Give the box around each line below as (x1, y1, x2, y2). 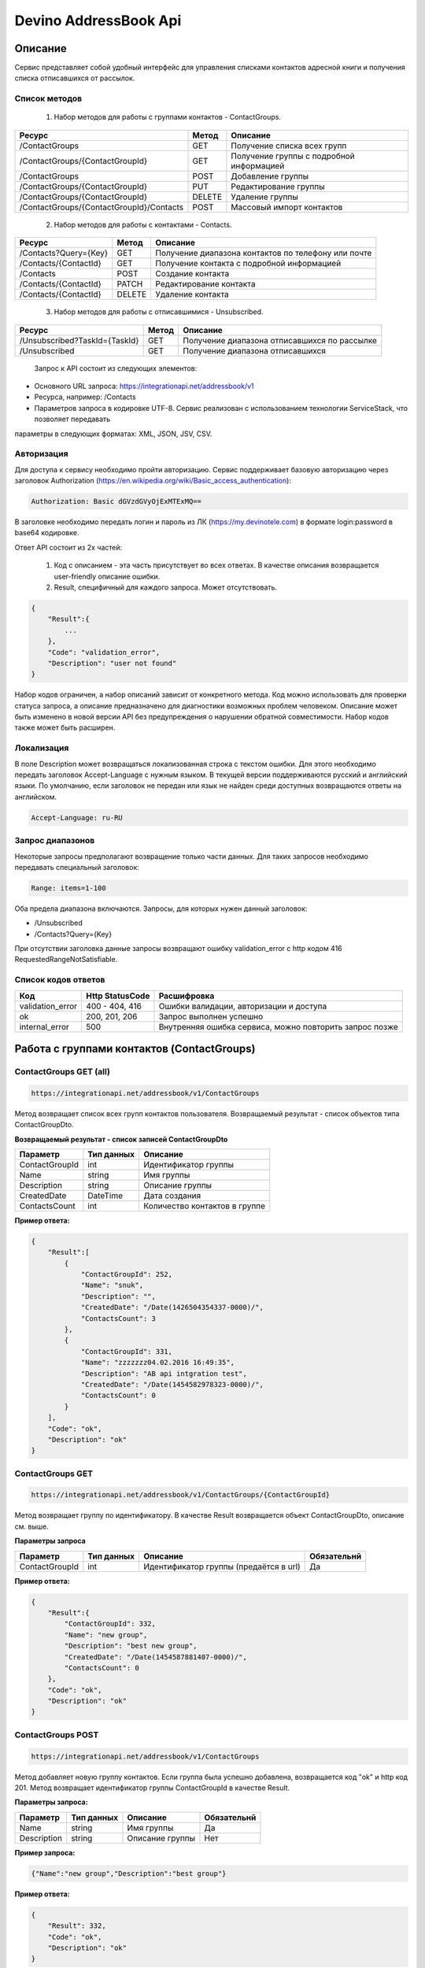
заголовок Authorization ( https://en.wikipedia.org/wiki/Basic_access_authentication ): (14, 476, 291, 486)
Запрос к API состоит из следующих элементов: (34, 363, 198, 373)
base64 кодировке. (14, 528, 79, 538)
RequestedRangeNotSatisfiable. (14, 955, 118, 964)
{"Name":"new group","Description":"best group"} (31, 1869, 227, 1877)
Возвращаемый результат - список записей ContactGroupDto (14, 1134, 228, 1144)
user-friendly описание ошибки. (54, 572, 161, 581)
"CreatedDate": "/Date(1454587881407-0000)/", (64, 1652, 247, 1661)
